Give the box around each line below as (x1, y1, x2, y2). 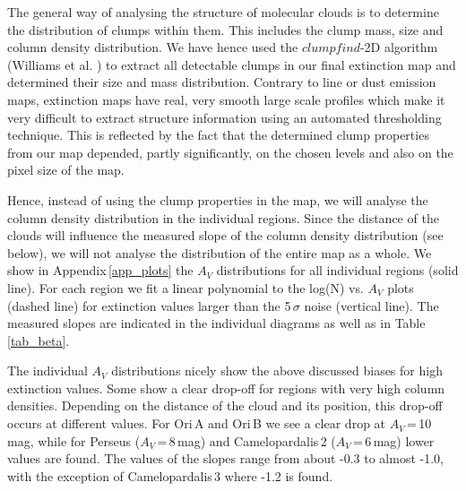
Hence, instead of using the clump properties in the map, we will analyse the (7, 190, 428, 209)
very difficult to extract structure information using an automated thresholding (7, 108, 442, 126)
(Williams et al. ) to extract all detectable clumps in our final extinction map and (7, 55, 456, 73)
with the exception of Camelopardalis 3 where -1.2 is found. (7, 466, 333, 485)
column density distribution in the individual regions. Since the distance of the (7, 208, 439, 227)
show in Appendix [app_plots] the (7, 261, 194, 280)
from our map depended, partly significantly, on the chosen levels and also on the (7, 142, 453, 161)
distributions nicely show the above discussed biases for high (111, 361, 443, 380)
